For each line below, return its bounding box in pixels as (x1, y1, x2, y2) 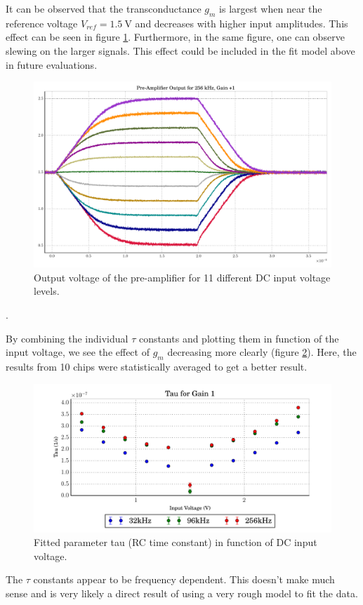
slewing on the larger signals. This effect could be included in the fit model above (6, 43, 355, 58)
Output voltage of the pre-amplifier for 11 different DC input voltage (34, 270, 331, 284)
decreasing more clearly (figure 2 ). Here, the (167, 345, 357, 359)
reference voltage (6, 15, 78, 30)
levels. (34, 284, 60, 298)
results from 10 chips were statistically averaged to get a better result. (6, 359, 308, 373)
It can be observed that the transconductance (6, 1, 202, 15)
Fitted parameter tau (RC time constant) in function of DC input (34, 535, 317, 550)
